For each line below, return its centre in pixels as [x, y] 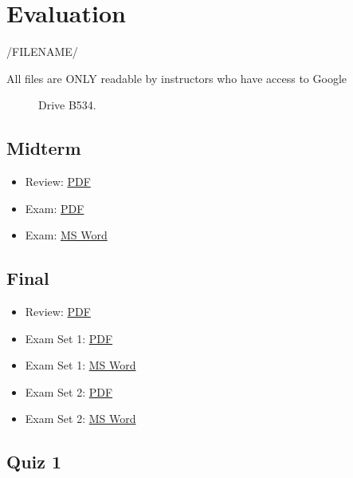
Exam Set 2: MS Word [80, 419]
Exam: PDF [55, 208]
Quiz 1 [34, 462]
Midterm [44, 148]
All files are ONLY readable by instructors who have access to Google [177, 78]
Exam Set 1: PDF [69, 338]
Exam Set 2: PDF [69, 391]
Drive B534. [67, 105]
